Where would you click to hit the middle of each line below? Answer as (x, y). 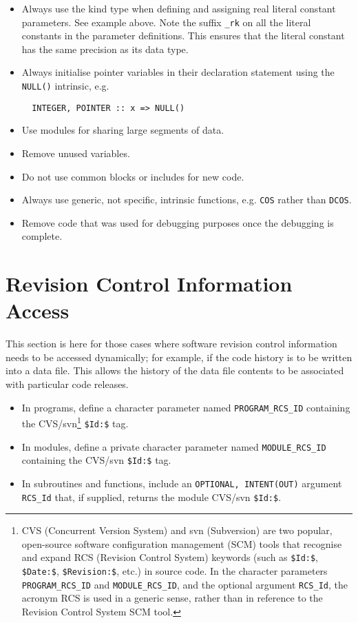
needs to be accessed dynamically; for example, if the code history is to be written (179, 357)
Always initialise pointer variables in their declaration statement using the (178, 72)
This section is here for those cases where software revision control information (171, 344)
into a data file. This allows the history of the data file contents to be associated (175, 370)
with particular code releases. (67, 384)
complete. (42, 236)
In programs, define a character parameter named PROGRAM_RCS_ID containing (186, 407)
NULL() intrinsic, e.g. (65, 86)
